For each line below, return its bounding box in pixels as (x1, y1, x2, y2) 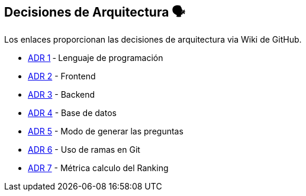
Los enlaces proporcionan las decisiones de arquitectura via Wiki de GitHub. (4, 34, 302, 45)
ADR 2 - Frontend (28, 71, 96, 82)
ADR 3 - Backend (28, 89, 95, 100)
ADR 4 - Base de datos (28, 108, 117, 118)
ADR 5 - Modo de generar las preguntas (28, 126, 183, 137)
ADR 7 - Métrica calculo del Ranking (28, 163, 169, 173)
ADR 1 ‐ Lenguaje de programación (28, 53, 163, 63)
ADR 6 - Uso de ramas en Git (28, 144, 140, 155)
